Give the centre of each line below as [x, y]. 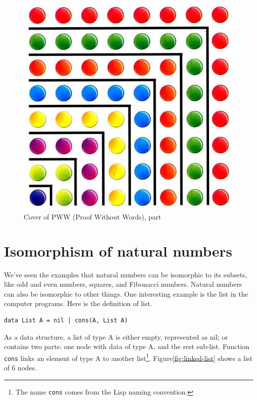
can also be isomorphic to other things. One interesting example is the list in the [126, 293]
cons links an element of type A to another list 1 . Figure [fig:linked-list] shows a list [128, 357]
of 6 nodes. [21, 368]
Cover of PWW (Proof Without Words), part [92, 216]
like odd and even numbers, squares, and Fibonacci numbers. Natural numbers [123, 284]
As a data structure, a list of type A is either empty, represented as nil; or [116, 336]
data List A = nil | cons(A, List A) [66, 320]
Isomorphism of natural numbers [118, 250]
